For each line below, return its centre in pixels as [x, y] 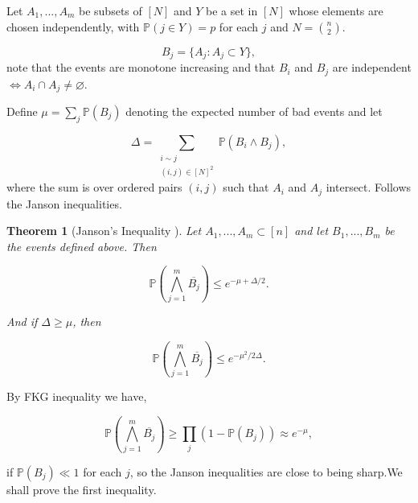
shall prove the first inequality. [82, 489]
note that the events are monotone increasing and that [141, 67]
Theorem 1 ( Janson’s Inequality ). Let [104, 231]
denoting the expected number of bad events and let [254, 111]
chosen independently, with [73, 26]
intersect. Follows [369, 187]
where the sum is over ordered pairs [94, 187]
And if [22, 322]
